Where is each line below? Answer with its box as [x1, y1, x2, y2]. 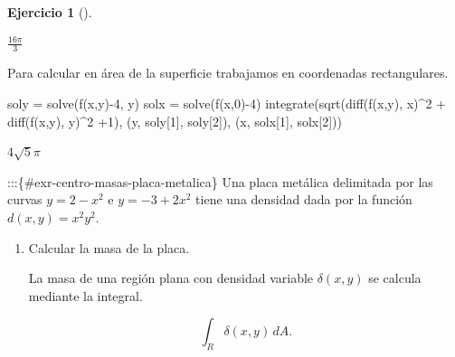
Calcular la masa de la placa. [28, 238, 190, 257]
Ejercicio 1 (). [7, 3, 92, 21]
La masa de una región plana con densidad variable [28, 268, 314, 287]
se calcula [368, 268, 422, 287]
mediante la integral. [28, 286, 143, 305]
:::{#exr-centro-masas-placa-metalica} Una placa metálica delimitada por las [7, 172, 433, 191]
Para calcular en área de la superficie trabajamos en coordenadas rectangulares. [7, 63, 449, 82]
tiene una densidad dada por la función [195, 190, 412, 209]
